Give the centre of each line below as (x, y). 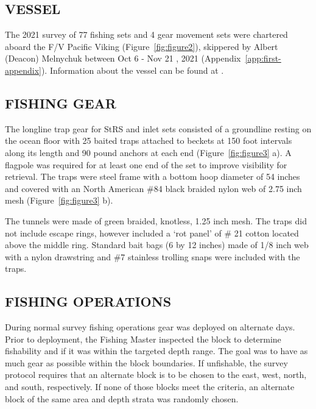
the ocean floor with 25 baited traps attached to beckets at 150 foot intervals (149, 140)
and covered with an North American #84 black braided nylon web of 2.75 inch (153, 188)
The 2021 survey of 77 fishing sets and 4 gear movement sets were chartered (146, 34)
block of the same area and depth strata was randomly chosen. (122, 398)
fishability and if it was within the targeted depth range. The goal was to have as (156, 351)
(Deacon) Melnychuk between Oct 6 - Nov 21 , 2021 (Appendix (123, 58)
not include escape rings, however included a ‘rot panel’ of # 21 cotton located (152, 233)
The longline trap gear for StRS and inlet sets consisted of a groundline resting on (158, 128)
